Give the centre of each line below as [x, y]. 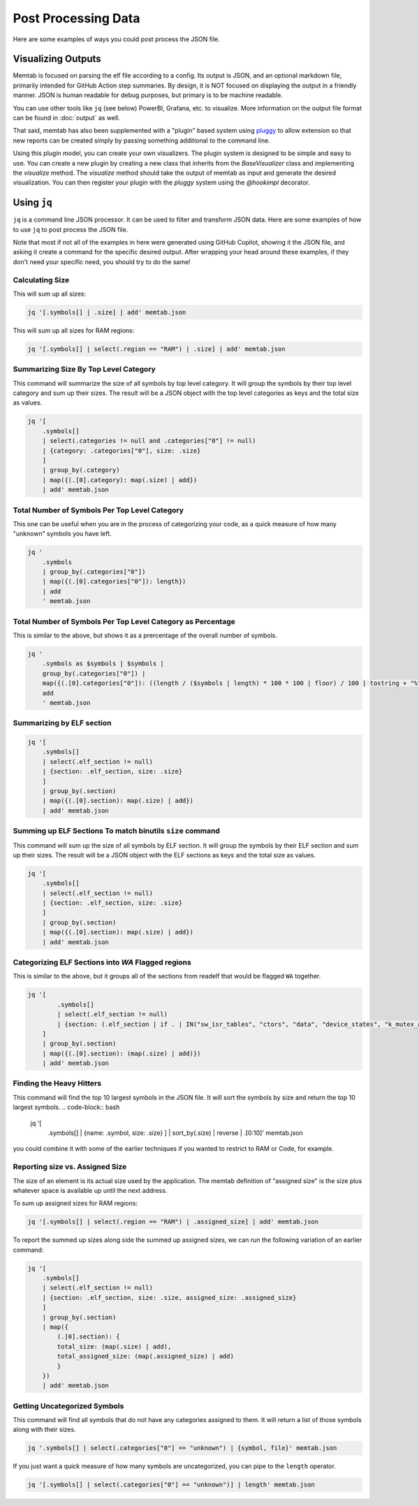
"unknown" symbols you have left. [62, 534]
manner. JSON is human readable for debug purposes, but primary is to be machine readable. [148, 95]
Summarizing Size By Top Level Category [84, 369]
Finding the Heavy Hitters [57, 1083]
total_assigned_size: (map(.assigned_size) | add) [145, 1356]
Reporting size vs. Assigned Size [70, 1167]
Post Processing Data [76, 18]
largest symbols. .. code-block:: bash [66, 1107]
